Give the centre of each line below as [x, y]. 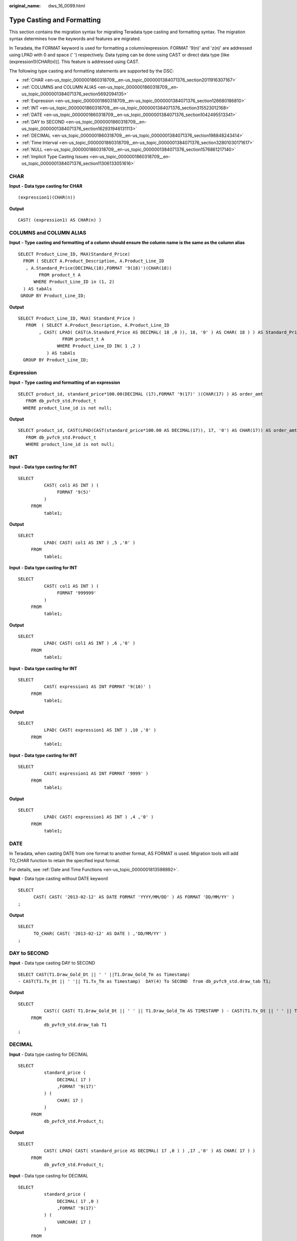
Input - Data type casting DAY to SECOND [52, 963]
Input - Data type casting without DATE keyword [59, 879]
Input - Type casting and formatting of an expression [65, 383]
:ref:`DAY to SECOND [43, 122]
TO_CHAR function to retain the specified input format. [65, 860]
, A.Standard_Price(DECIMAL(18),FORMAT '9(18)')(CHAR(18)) [99, 268]
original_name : [25, 6]
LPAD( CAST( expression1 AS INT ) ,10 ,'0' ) [100, 730]
